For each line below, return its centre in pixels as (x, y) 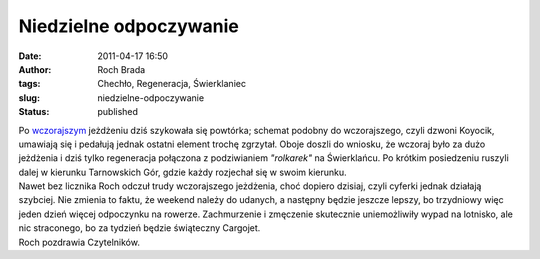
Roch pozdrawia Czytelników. (79, 242)
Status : (34, 112)
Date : (30, 56)
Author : (35, 69)
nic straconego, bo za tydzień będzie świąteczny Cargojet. (139, 228)
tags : (29, 84)
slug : (29, 97)
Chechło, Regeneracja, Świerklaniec (172, 84)
